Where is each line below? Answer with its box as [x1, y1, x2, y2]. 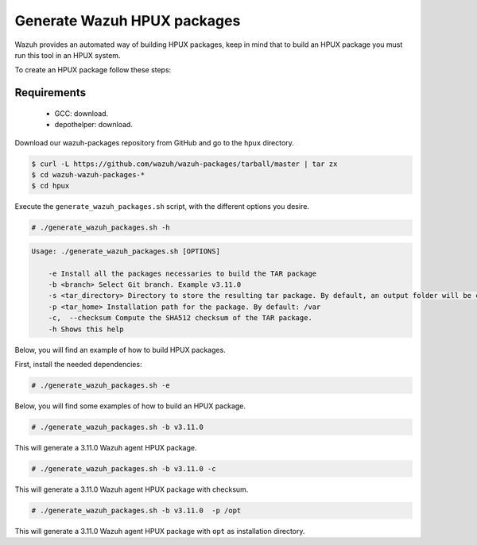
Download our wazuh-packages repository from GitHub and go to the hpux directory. [14, 137, 294, 147]
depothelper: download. [54, 120, 133, 129]
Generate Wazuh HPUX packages [14, 12, 241, 29]
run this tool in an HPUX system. [14, 50, 121, 60]
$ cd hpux [31, 181, 70, 191]
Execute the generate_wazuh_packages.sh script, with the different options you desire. [14, 202, 310, 211]
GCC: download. [54, 108, 109, 118]
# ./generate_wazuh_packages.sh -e [31, 381, 170, 389]
